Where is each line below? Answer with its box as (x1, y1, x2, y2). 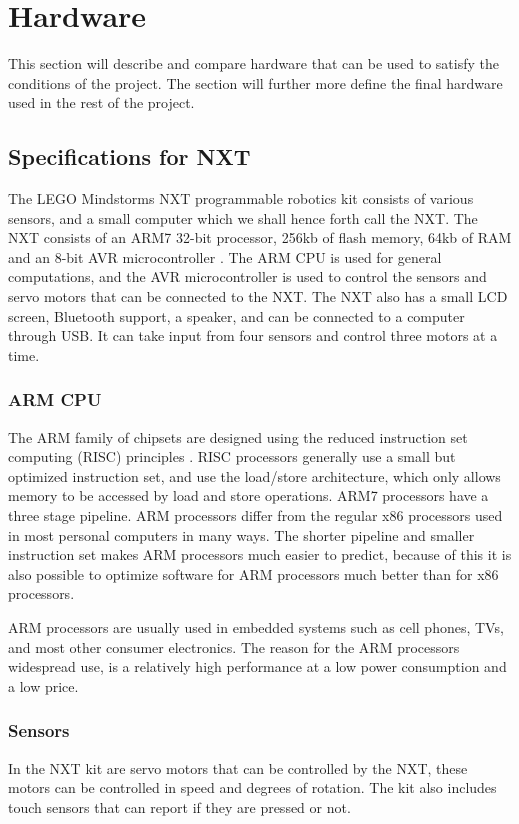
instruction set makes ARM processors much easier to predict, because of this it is (8, 544, 512, 565)
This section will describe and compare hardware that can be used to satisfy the (8, 53, 499, 74)
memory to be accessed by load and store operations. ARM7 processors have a (8, 485, 489, 506)
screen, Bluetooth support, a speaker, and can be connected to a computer (8, 305, 465, 326)
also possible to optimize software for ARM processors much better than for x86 (8, 563, 499, 584)
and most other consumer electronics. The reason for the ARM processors (8, 636, 460, 657)
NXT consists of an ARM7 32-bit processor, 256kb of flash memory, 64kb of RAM (8, 227, 512, 248)
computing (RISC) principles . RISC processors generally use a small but (8, 446, 456, 467)
